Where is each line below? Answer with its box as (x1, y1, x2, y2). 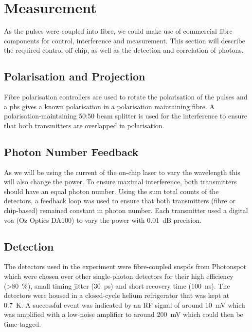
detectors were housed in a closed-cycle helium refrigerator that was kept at (4, 290, 230, 300)
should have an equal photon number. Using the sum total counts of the (4, 186, 219, 196)
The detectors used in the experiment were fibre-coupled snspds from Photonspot (4, 261, 247, 272)
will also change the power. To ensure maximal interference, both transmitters (4, 176, 237, 187)
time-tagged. (4, 319, 41, 329)
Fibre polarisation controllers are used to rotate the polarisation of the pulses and (4, 92, 248, 102)
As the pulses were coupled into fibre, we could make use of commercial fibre (4, 26, 233, 36)
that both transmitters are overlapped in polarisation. (4, 120, 164, 130)
